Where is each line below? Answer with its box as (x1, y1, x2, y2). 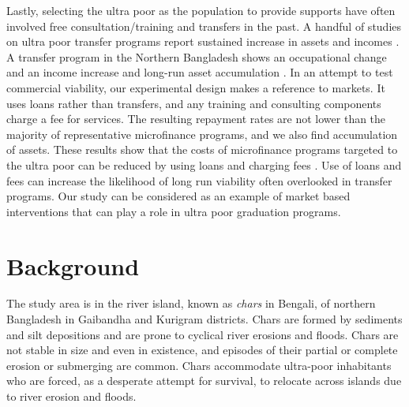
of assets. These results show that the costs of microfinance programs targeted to (6, 141, 398, 158)
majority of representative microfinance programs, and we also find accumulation (6, 125, 398, 142)
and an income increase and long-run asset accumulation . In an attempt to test (6, 64, 393, 80)
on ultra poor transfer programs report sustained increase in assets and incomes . (6, 33, 400, 50)
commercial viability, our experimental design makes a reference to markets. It (6, 79, 385, 95)
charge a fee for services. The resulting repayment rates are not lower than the (6, 110, 386, 127)
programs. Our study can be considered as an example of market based (6, 188, 351, 204)
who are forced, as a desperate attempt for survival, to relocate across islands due (6, 372, 402, 389)
